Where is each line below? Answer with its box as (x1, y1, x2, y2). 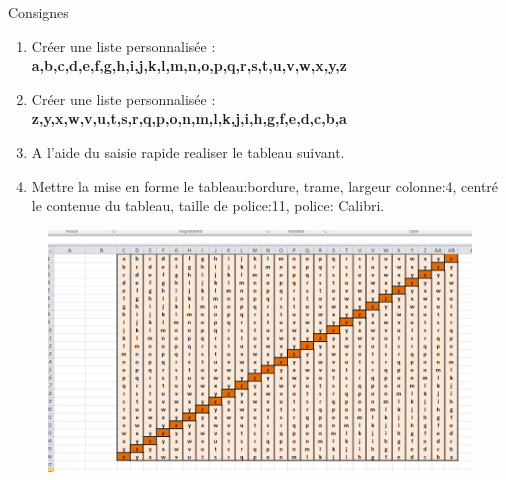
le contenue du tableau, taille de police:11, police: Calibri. (31, 195, 385, 216)
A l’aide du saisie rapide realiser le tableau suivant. (31, 141, 345, 162)
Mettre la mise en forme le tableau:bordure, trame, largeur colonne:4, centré (31, 175, 499, 196)
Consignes (8, 2, 69, 22)
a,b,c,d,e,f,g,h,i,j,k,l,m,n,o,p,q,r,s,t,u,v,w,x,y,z (31, 55, 347, 76)
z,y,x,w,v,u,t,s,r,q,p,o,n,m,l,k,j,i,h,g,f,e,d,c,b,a (31, 108, 347, 129)
